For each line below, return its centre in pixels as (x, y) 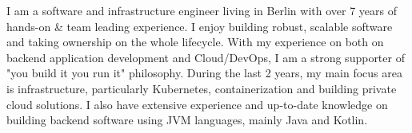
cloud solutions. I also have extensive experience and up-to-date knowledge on (197, 104)
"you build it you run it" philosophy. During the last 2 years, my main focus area (204, 73)
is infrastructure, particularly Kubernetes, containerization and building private (202, 88)
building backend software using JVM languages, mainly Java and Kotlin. (187, 120)
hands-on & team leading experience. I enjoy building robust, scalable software (200, 26)
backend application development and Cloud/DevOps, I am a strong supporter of (206, 57)
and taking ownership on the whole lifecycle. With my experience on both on (195, 42)
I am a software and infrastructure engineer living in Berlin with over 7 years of (202, 10)
